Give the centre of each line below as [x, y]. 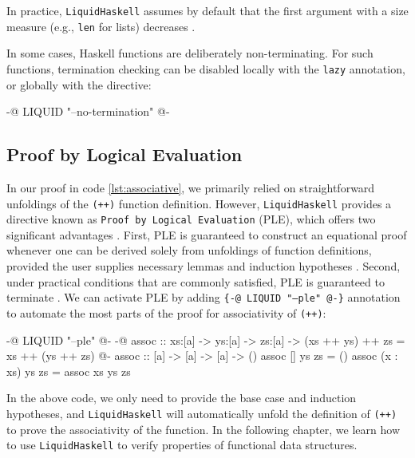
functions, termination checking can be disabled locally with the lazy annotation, [206, 68]
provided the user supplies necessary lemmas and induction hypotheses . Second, [204, 266]
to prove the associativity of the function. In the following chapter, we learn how [203, 429]
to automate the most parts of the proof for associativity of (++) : [166, 312]
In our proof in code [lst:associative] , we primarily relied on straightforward [191, 187]
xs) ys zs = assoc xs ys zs [69, 371]
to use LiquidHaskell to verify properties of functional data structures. [182, 445]
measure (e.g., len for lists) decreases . [101, 26]
